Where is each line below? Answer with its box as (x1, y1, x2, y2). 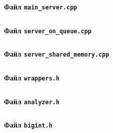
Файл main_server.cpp (4, 1, 77, 11)
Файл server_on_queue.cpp (4, 25, 92, 35)
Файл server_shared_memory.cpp (4, 49, 110, 59)
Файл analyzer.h (4, 96, 59, 106)
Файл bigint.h (4, 120, 53, 130)
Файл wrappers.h (4, 72, 59, 82)
